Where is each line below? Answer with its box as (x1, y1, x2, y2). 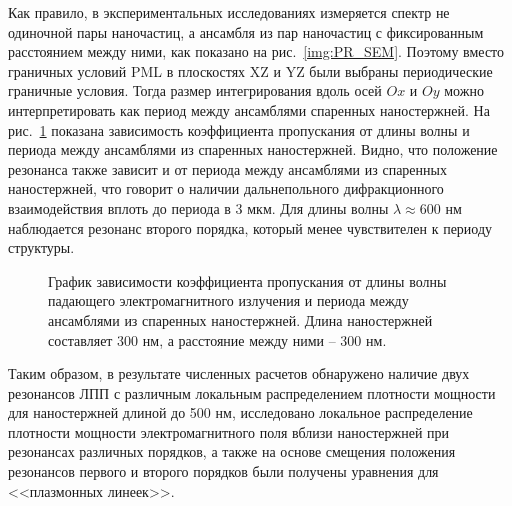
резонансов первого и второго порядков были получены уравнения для (8, 461, 439, 482)
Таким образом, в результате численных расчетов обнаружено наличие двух (8, 363, 470, 384)
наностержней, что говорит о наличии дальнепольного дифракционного (8, 178, 444, 199)
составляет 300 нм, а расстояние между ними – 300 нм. (48, 329, 387, 350)
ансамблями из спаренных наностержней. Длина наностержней (48, 309, 433, 330)
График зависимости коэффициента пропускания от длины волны (48, 270, 447, 291)
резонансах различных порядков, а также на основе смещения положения (8, 441, 456, 462)
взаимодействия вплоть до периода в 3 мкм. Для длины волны (8, 197, 389, 218)
